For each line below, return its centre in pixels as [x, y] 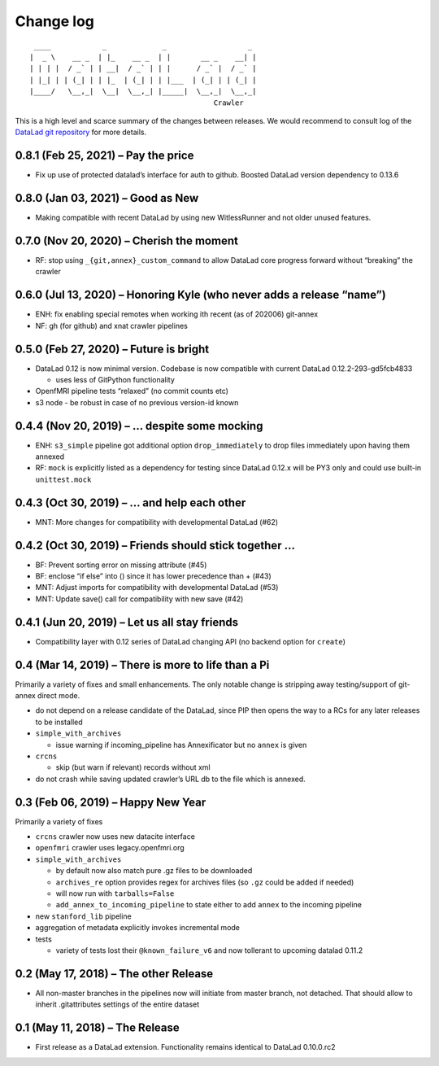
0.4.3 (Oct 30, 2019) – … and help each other [130, 502]
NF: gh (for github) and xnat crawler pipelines [112, 325]
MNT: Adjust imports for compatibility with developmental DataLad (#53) [157, 588]
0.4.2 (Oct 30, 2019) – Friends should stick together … [155, 545]
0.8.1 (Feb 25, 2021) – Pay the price [104, 156]
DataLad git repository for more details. [80, 132]
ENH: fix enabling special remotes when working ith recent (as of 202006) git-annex [177, 314]
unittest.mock [63, 479]
